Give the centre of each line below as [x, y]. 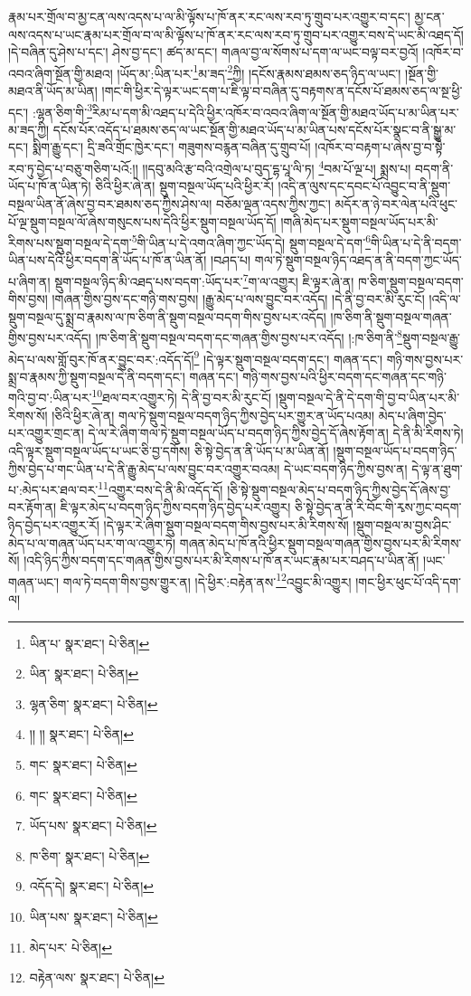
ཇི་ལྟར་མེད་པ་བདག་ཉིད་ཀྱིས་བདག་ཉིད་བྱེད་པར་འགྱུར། [175, 507]
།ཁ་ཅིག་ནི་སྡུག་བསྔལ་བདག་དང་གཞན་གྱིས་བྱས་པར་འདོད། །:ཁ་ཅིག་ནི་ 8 [249, 337]
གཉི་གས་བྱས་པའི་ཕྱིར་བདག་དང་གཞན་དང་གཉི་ [344, 376]
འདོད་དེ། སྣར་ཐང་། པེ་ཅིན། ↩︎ [91, 886]
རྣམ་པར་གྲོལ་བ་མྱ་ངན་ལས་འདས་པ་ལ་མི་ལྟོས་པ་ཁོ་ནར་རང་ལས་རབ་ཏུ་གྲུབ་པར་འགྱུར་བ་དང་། [209, 16]
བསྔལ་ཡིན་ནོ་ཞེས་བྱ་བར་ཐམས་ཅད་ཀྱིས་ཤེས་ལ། [110, 203]
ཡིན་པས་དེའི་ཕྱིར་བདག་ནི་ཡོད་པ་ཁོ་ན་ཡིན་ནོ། [108, 260]
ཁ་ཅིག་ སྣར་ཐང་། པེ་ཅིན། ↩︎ [89, 855]
